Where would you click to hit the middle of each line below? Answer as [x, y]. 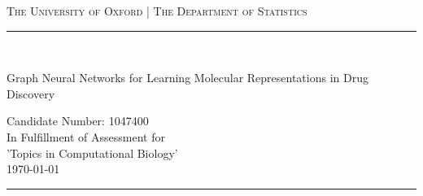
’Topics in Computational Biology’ [92, 152]
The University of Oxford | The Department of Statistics [157, 11]
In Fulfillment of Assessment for [86, 136]
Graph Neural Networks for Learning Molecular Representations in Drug [188, 78]
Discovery [31, 93]
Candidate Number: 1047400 [78, 121]
